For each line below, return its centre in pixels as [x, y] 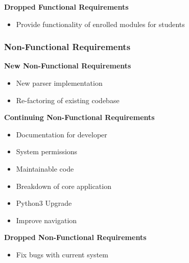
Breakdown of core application [64, 186]
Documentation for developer [62, 134]
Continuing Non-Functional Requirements [79, 117]
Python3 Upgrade [44, 203]
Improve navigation [46, 220]
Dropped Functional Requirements [66, 7]
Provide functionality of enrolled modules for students [100, 24]
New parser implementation [59, 83]
